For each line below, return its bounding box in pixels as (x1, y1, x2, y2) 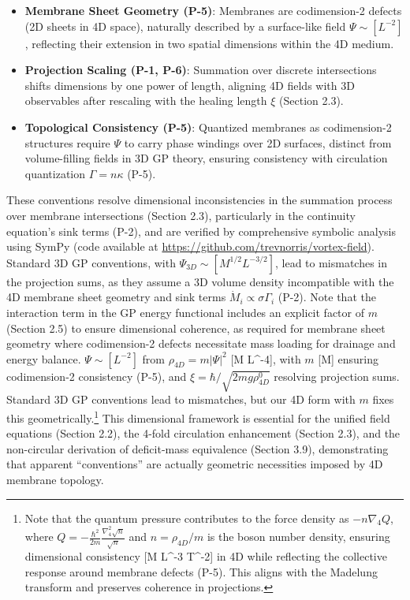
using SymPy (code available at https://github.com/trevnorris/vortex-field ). (6, 238, 375, 255)
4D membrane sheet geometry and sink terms (6, 289, 226, 305)
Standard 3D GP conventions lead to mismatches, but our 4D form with (6, 391, 356, 408)
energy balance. (6, 350, 81, 367)
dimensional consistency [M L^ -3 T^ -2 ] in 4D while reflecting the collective (24, 548, 387, 565)
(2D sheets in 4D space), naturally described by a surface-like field (24, 17, 346, 34)
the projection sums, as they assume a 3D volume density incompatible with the (6, 273, 394, 289)
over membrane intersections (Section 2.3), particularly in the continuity (6, 207, 356, 223)
